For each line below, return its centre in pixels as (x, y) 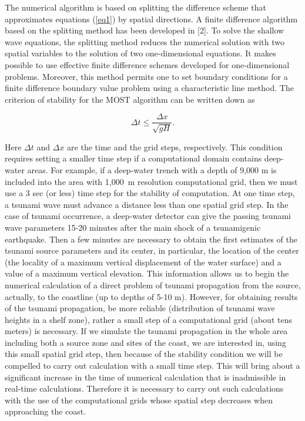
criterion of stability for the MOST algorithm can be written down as (130, 99)
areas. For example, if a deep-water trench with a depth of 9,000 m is (152, 169)
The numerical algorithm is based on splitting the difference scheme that (135, 7)
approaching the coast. (46, 411)
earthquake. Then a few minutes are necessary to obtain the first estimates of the (151, 239)
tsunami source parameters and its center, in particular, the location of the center (152, 250)
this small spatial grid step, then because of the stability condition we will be (144, 354)
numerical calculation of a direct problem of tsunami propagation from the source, (153, 284)
